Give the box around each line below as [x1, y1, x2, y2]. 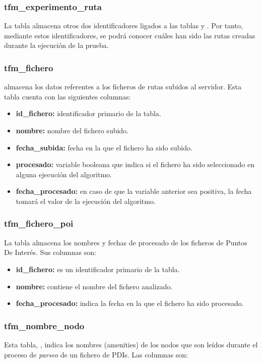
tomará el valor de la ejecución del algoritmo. [16, 195, 156, 206]
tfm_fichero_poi [4, 217, 74, 230]
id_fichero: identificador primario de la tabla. [16, 108, 161, 119]
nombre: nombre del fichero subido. [16, 125, 129, 135]
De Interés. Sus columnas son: [4, 247, 96, 257]
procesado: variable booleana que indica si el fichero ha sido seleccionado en [16, 159, 254, 170]
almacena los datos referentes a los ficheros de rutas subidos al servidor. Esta [4, 81, 241, 92]
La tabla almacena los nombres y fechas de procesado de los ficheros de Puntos [4, 237, 247, 247]
